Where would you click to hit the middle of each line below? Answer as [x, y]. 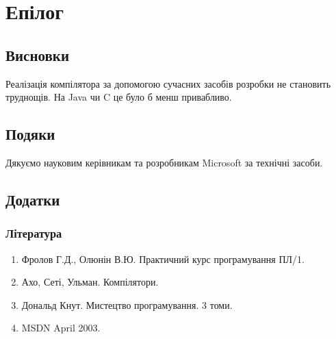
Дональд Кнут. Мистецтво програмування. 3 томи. [127, 304]
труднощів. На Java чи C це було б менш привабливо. [119, 97]
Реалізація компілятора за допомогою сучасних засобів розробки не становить [168, 83]
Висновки [38, 54]
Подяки [30, 134]
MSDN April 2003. [61, 328]
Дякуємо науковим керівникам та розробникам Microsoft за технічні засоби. [164, 162]
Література [34, 233]
